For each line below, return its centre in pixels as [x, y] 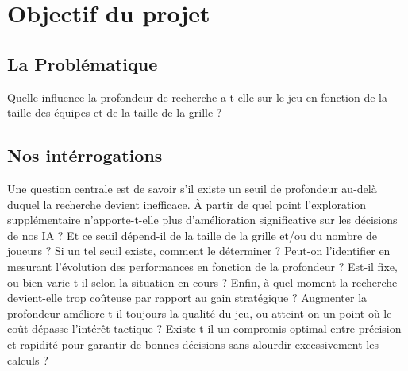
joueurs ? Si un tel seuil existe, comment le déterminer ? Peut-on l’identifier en [199, 251]
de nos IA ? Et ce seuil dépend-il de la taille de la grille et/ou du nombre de [192, 235]
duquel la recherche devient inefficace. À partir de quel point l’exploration [187, 204]
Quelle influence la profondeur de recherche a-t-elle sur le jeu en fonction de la [197, 97]
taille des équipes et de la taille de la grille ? [115, 112]
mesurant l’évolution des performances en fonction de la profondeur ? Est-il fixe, [202, 266]
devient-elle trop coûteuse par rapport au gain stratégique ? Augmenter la [187, 298]
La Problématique [83, 63]
